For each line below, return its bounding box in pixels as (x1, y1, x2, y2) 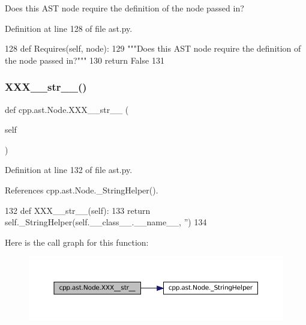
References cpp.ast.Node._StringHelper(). (5, 183, 158, 196)
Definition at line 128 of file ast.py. (5, 22, 133, 34)
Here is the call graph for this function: (5, 235, 149, 248)
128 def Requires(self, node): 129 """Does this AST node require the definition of (5, 42, 301, 55)
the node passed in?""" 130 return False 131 (5, 53, 164, 66)
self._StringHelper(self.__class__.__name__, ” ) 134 (5, 216, 207, 228)
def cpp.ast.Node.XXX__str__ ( (5, 103, 129, 115)
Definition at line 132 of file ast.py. (5, 163, 133, 176)
